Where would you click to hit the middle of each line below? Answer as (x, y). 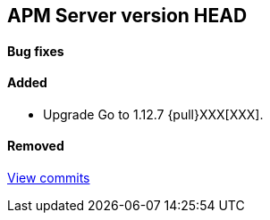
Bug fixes (36, 51)
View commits (49, 178)
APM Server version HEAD (127, 16)
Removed (36, 146)
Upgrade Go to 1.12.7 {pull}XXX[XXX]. (153, 114)
